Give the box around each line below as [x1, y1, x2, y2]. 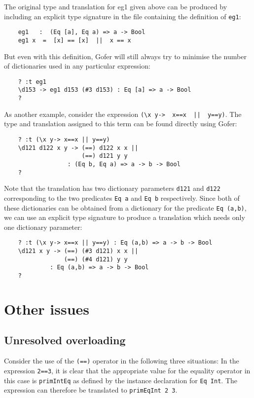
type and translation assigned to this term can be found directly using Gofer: [4, 118, 237, 129]
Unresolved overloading [4, 332, 126, 348]
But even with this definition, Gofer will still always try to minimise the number [4, 51, 247, 61]
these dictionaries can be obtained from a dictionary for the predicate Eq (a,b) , [4, 202, 247, 213]
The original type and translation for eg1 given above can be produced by [4, 1, 227, 11]
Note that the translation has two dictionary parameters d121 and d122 [4, 183, 220, 193]
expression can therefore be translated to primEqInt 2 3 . [4, 385, 178, 395]
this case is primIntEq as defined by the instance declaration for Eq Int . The [4, 375, 237, 385]
